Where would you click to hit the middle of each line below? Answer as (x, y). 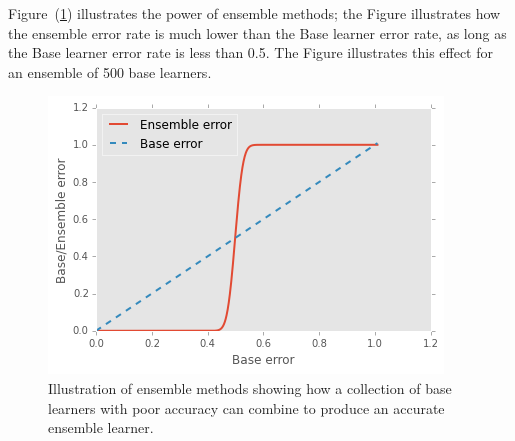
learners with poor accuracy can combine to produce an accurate (246, 407)
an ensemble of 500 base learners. (110, 71)
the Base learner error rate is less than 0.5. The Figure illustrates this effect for (251, 52)
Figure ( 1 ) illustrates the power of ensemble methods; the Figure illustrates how (254, 13)
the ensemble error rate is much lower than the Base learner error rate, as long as (257, 32)
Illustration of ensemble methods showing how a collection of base (250, 387)
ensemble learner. (101, 427)
